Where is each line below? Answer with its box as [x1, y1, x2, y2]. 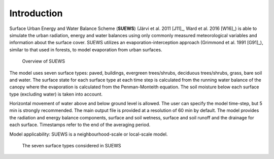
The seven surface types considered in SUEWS [22, 143, 121, 149]
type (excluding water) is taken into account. [9, 91, 103, 97]
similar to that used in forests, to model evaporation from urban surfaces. [9, 46, 162, 53]
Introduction [9, 8, 63, 19]
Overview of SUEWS [22, 58, 65, 65]
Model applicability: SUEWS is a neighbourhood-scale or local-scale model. [9, 131, 168, 137]
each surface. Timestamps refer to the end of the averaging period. [9, 122, 151, 128]
